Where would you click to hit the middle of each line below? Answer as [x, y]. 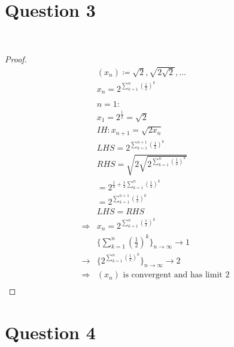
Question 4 [50, 332]
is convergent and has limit [173, 275]
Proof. [16, 59]
